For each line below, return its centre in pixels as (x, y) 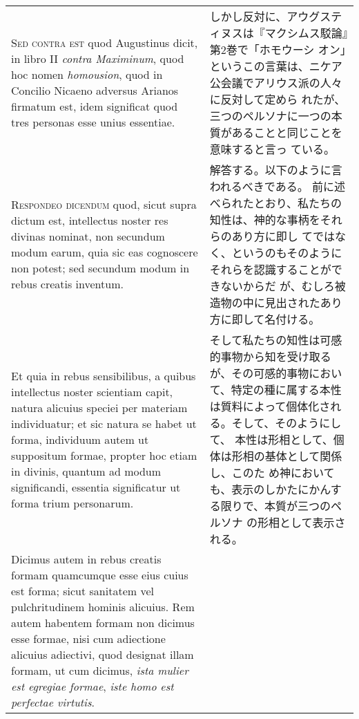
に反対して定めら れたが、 (278, 99)
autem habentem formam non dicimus (103, 623)
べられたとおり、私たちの (275, 203)
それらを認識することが (270, 269)
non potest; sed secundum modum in (100, 268)
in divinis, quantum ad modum (86, 471)
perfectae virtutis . (53, 702)
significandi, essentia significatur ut (96, 487)
